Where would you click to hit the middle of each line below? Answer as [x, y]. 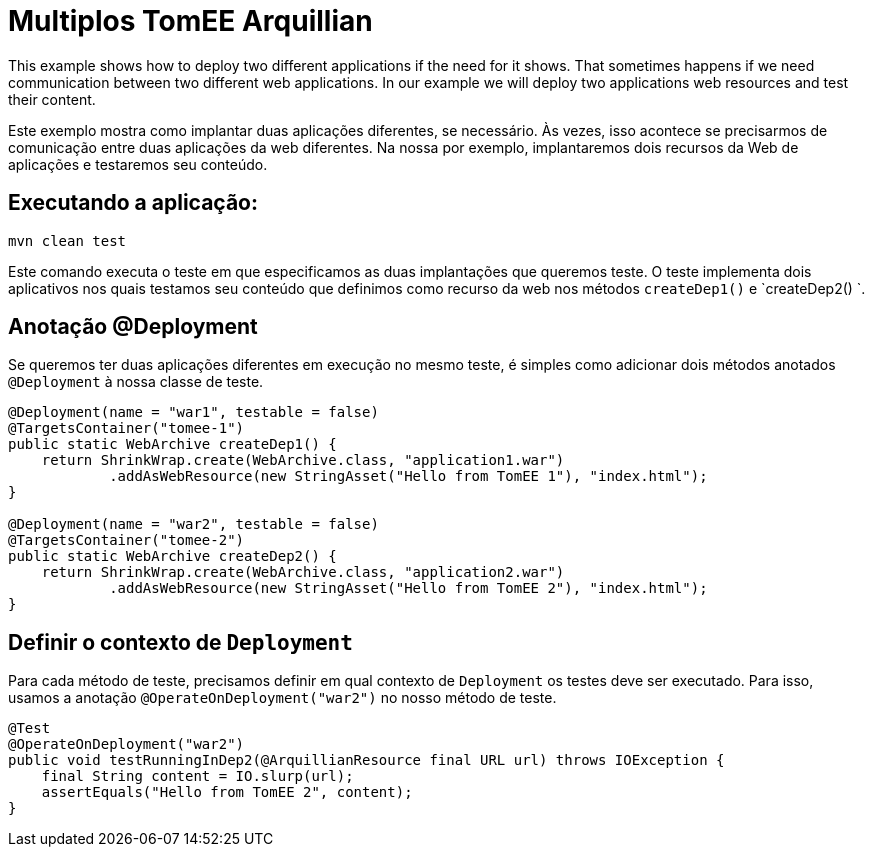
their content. [52, 99]
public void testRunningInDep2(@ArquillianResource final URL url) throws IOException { [366, 760]
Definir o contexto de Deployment [180, 642]
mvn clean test [67, 240]
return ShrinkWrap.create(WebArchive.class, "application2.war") [303, 572]
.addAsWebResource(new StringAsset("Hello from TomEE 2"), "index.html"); [408, 588]
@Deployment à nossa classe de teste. [136, 382]
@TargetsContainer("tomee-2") [126, 540]
